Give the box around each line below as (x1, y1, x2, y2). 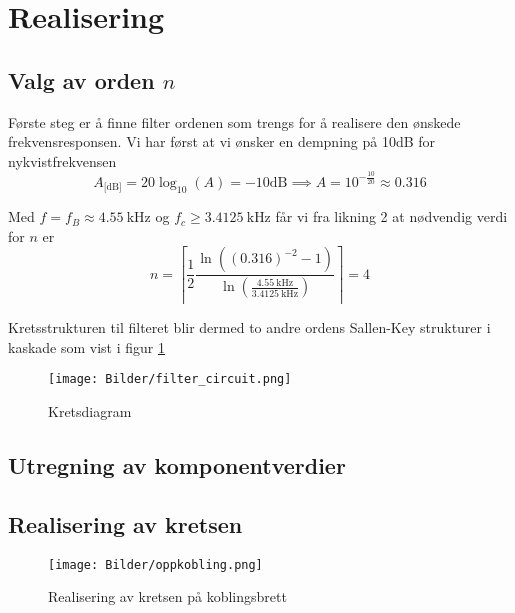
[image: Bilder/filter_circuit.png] (48, 372, 292, 387)
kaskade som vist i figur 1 (8, 336, 165, 357)
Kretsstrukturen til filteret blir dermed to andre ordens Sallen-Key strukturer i (8, 317, 491, 338)
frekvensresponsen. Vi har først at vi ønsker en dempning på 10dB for (8, 131, 436, 152)
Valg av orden (8, 64, 155, 95)
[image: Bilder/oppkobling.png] (48, 557, 263, 572)
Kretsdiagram (48, 401, 132, 422)
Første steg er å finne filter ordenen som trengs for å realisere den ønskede (8, 111, 461, 132)
